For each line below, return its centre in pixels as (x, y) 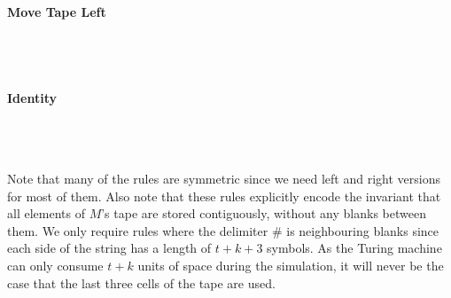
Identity (32, 97)
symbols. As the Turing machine (354, 248)
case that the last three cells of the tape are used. (141, 282)
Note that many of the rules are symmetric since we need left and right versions (224, 178)
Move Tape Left (57, 11)
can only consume (55, 265)
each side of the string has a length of (109, 248)
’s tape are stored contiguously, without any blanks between (264, 213)
